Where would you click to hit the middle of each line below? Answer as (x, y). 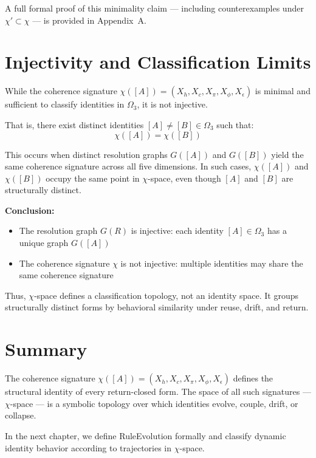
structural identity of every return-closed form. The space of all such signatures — (158, 391)
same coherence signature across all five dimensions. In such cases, (128, 166)
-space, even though (184, 178)
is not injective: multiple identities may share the (212, 263)
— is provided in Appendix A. (89, 20)
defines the (253, 378)
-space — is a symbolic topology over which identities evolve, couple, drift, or (154, 403)
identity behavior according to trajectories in (88, 447)
